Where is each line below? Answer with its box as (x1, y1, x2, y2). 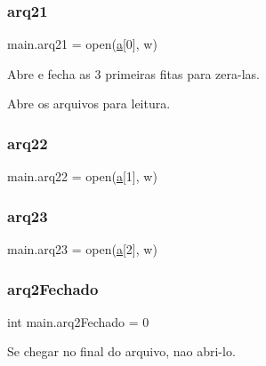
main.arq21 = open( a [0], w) (7, 35, 157, 53)
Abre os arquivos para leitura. (7, 94, 171, 113)
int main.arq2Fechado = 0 (7, 312, 149, 330)
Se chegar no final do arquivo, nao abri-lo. (7, 342, 236, 361)
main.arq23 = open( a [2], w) (7, 240, 157, 259)
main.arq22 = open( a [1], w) (7, 167, 157, 186)
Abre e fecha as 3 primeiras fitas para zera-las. (7, 64, 260, 83)
